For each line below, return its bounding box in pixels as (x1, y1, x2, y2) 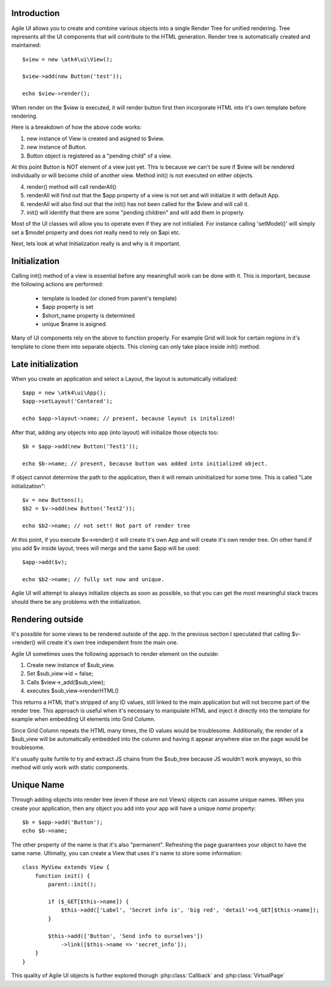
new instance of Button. (26, 143, 87, 151)
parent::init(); (48, 881, 97, 888)
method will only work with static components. (11, 764, 129, 771)
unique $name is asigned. (42, 320, 107, 327)
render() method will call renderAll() (26, 183, 116, 190)
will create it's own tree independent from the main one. (37, 639, 178, 646)
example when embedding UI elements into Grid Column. (11, 715, 156, 723)
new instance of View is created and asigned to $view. (26, 135, 165, 142)
